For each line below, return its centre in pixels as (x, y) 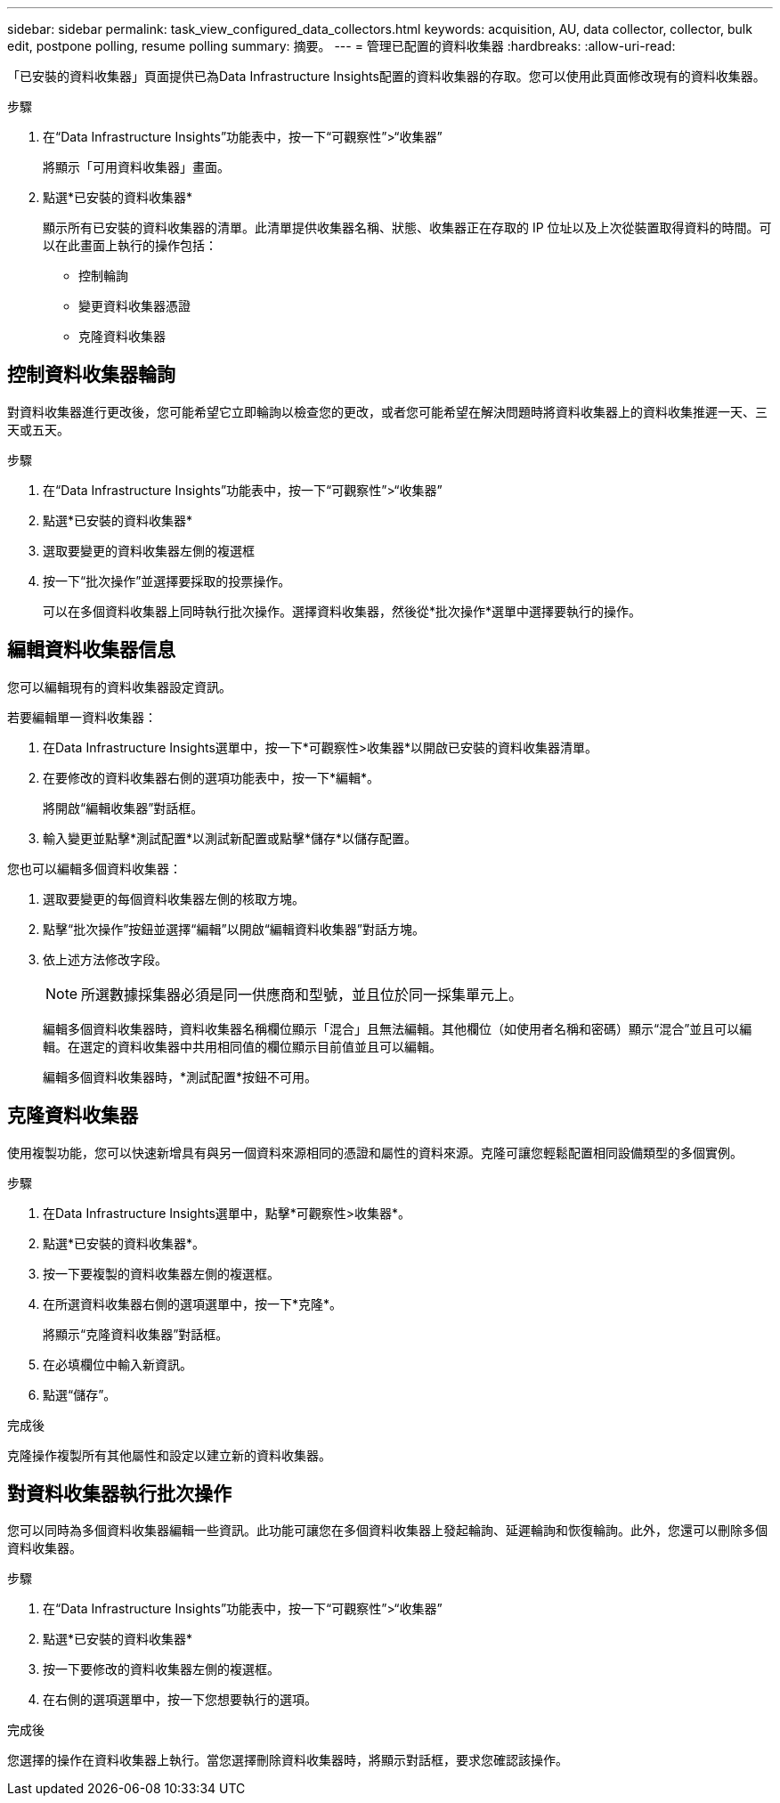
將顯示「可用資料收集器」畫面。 (136, 167)
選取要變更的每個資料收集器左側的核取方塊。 (174, 898)
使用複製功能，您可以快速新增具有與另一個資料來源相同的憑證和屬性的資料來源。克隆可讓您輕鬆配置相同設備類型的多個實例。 (375, 1152)
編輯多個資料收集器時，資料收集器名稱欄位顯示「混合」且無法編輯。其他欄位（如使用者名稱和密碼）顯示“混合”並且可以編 (398, 1028)
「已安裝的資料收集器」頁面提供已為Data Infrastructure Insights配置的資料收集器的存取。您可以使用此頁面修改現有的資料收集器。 (386, 76)
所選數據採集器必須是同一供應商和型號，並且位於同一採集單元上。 (302, 994)
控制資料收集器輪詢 (91, 375)
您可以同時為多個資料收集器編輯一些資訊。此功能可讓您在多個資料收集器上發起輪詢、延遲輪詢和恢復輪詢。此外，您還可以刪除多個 (387, 1531)
